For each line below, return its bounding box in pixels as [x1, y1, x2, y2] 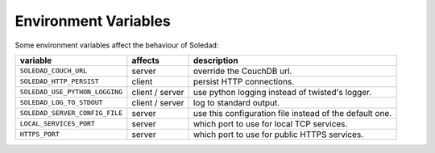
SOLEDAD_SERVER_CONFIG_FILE [19, 109, 123, 118]
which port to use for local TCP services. [193, 118, 348, 129]
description [193, 55, 238, 66]
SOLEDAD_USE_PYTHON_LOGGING [19, 88, 123, 97]
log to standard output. [193, 97, 280, 108]
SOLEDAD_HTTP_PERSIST [19, 77, 100, 86]
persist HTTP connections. [193, 76, 295, 87]
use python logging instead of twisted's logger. [193, 86, 372, 97]
